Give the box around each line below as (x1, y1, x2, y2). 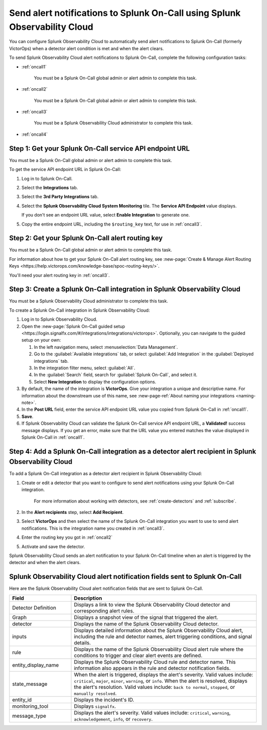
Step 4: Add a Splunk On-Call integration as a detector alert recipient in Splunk (9, 447, 257, 455)
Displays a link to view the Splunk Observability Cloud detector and (74, 601, 230, 608)
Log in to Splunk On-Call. (21, 175, 73, 181)
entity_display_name (12, 662, 59, 669)
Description (74, 595, 102, 602)
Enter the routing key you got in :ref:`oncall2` (21, 534, 113, 540)
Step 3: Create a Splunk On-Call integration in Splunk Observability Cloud (9, 285, 241, 293)
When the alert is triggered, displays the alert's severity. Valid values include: (74, 671, 253, 678)
